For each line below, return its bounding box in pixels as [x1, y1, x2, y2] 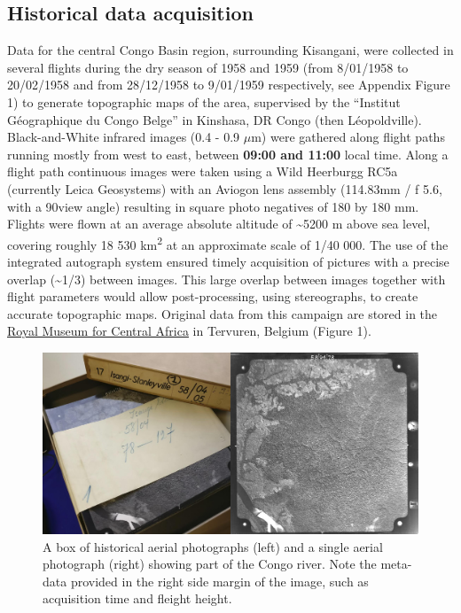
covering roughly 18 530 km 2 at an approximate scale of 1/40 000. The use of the [7, 232, 449, 253]
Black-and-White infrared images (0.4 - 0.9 [7, 128, 240, 146]
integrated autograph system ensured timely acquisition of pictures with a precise [7, 252, 449, 270]
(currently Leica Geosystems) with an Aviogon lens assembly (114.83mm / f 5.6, [7, 179, 442, 198]
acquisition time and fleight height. [43, 589, 232, 608]
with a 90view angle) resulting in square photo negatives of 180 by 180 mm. [7, 197, 419, 215]
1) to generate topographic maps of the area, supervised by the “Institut [7, 92, 401, 111]
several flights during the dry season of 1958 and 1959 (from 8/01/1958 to [7, 58, 409, 76]
